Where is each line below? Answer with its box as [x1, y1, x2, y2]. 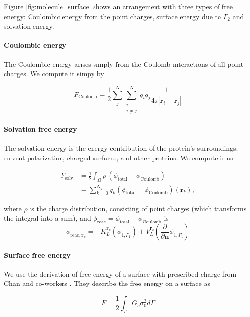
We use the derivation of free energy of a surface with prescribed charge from [4, 268, 237, 279]
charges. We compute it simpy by [4, 68, 104, 79]
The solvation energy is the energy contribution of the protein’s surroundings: [4, 143, 238, 153]
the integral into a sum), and [4, 213, 91, 223]
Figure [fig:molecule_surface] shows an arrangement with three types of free [4, 1, 233, 11]
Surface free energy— [4, 250, 79, 260]
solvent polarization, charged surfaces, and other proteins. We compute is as [4, 152, 233, 162]
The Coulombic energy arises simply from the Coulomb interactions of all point [4, 59, 244, 69]
